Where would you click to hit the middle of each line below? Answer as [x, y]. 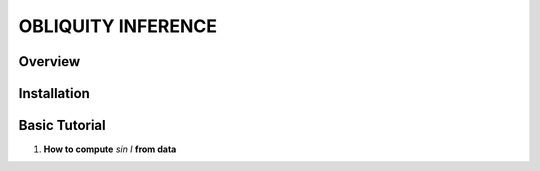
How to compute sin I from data [110, 149]
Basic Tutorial [62, 125]
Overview [49, 61]
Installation [54, 93]
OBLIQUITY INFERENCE [118, 26]
